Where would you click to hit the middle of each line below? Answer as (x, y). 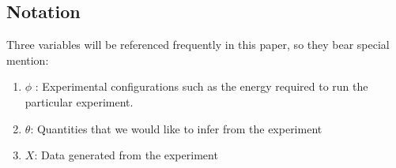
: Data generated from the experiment (126, 155)
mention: (28, 60)
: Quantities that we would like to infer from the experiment (176, 128)
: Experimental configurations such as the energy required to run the (202, 86)
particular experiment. (79, 101)
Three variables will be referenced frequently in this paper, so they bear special (198, 45)
